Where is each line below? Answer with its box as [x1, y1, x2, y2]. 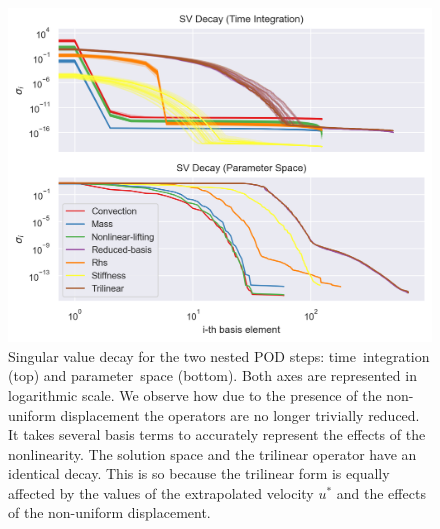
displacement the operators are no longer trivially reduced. [60, 404, 420, 425]
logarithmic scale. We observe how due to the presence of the [8, 384, 382, 405]
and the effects [336, 482, 426, 503]
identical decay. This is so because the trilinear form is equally [8, 463, 390, 484]
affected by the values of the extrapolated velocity [8, 482, 314, 503]
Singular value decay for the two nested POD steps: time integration [8, 345, 430, 366]
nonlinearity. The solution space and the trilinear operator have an [8, 443, 417, 464]
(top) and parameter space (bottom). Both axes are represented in [8, 365, 417, 386]
